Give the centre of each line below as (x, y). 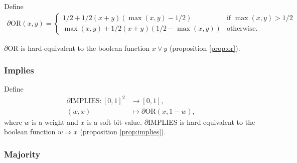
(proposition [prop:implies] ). (123, 132)
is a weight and (55, 121)
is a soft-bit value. (114, 121)
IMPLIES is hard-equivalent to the (202, 121)
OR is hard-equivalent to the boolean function (79, 48)
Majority (22, 154)
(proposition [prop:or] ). (205, 48)
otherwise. (242, 29)
